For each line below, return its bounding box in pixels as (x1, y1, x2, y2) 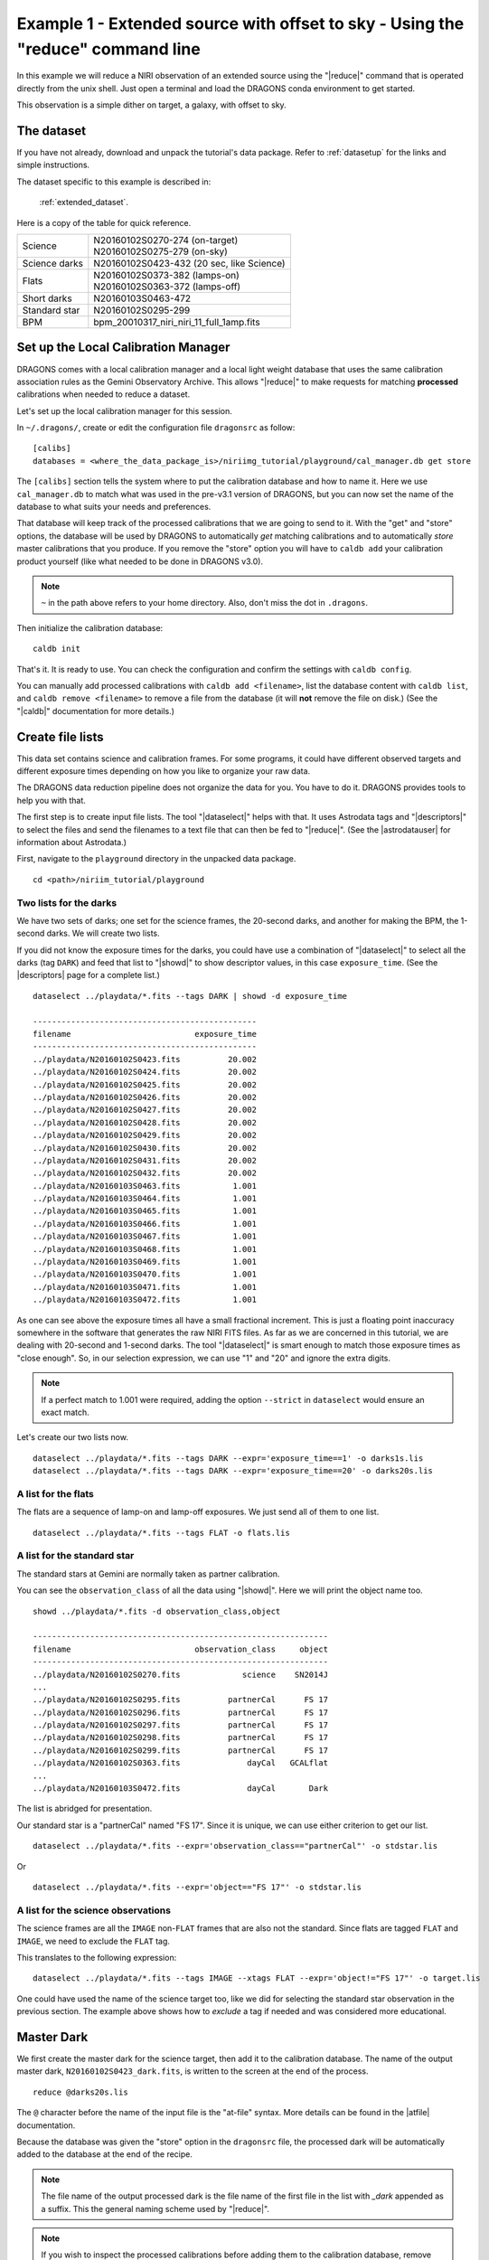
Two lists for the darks (16, 896, 118, 909)
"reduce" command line (16, 39, 201, 59)
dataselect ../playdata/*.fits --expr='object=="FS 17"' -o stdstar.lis (33, 1881, 362, 1892)
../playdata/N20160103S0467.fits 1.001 (33, 1231, 258, 1242)
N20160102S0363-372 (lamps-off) (93, 280, 241, 293)
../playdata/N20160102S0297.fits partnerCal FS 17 (33, 1720, 329, 1730)
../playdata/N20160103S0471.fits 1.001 (33, 1282, 258, 1292)
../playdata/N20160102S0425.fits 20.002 (33, 1079, 258, 1089)
